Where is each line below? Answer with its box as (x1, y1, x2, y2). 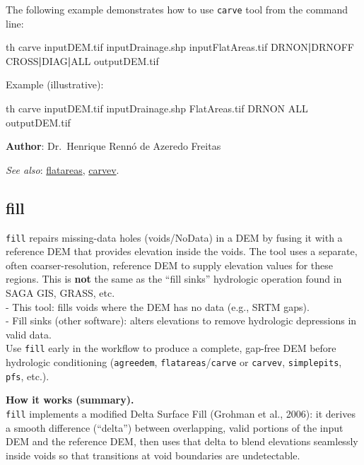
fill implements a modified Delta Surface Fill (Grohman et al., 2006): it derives (6, 406, 356, 420)
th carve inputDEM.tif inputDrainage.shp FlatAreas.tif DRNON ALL (6, 101, 308, 116)
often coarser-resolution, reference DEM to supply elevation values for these (6, 257, 333, 272)
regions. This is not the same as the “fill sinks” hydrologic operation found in (6, 271, 342, 286)
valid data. (6, 326, 52, 341)
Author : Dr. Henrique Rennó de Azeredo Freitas (6, 139, 221, 153)
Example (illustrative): (6, 77, 104, 92)
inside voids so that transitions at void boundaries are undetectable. (6, 447, 300, 462)
